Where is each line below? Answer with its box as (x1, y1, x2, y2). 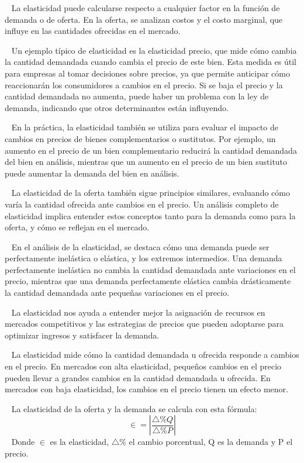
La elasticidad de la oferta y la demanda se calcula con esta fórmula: (11, 402, 257, 414)
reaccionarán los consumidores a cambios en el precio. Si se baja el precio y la (5, 78, 283, 91)
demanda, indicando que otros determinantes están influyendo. (5, 101, 229, 113)
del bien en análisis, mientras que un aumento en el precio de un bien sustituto (5, 156, 288, 168)
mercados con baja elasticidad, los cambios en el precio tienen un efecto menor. (5, 383, 288, 395)
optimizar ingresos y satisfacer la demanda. (5, 329, 160, 341)
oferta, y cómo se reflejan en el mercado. (5, 221, 150, 233)
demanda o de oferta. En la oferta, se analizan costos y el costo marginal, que (5, 13, 283, 25)
